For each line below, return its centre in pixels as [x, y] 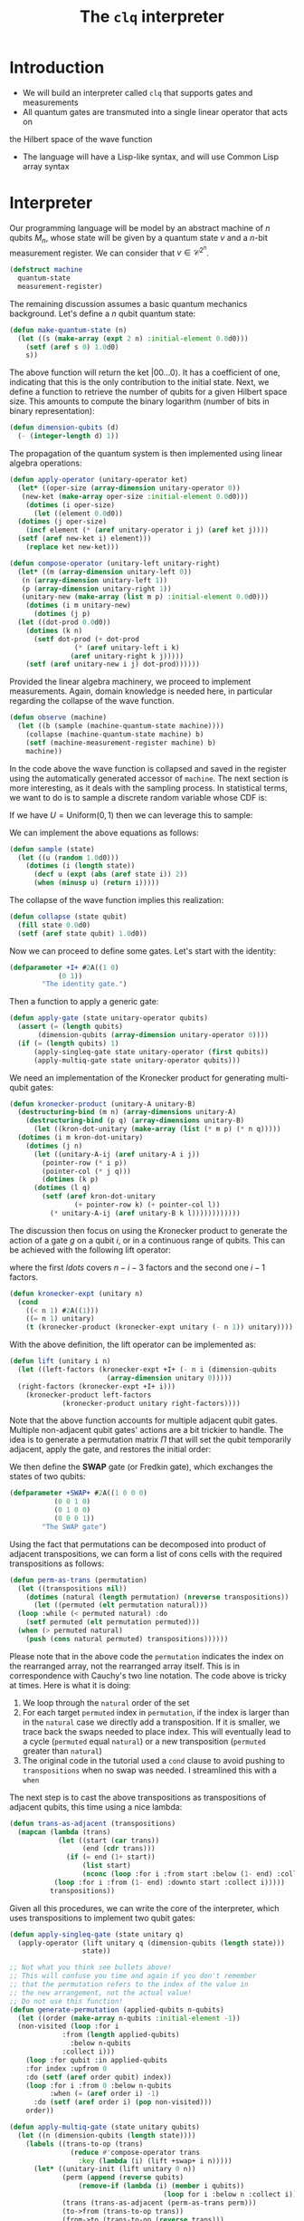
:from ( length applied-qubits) [121, 2035]
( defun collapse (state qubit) [68, 917]
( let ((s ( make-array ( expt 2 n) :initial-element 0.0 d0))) [133, 338]
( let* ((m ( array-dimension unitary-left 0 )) [105, 572]
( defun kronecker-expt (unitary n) [76, 1293]
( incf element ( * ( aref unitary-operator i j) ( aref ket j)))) [147, 530]
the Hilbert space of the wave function [81, 139]
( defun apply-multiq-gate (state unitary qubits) [105, 2127]
